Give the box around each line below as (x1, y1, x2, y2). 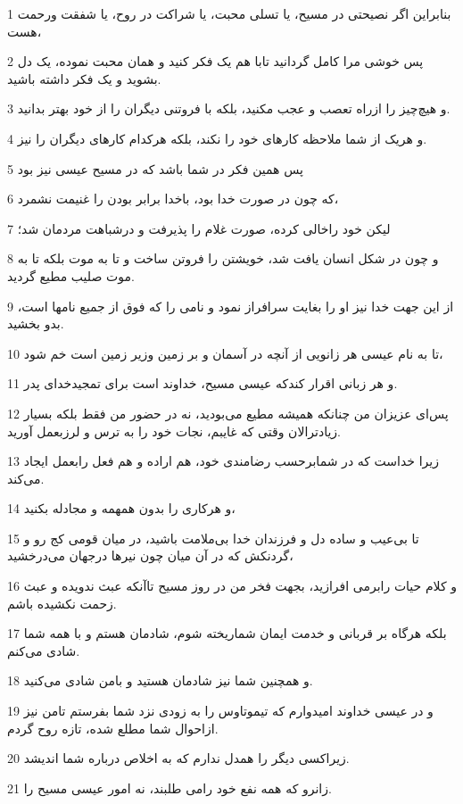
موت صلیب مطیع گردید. (7, 266, 135, 285)
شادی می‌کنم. (7, 641, 80, 659)
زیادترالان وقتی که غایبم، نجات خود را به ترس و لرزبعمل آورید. (7, 421, 341, 440)
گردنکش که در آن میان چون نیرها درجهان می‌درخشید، (7, 546, 294, 565)
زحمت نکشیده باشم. (7, 593, 117, 612)
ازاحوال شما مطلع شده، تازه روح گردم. (7, 718, 219, 737)
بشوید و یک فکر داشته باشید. (7, 69, 161, 87)
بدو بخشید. (7, 314, 64, 333)
